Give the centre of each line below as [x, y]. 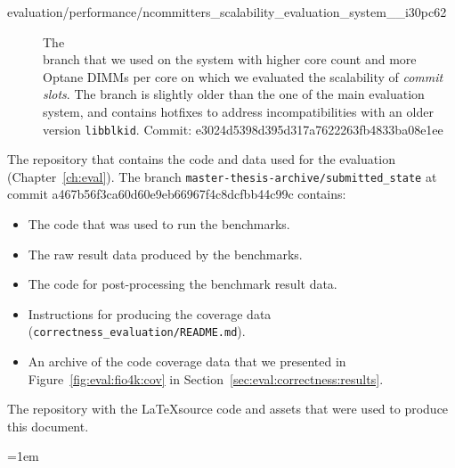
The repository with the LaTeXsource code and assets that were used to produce [228, 409]
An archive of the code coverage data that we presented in [187, 361]
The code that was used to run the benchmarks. [159, 224]
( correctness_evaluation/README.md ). [137, 331]
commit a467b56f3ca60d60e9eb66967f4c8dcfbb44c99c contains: [177, 194]
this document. [48, 426]
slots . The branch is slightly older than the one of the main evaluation [234, 94]
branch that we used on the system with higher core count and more [230, 59]
